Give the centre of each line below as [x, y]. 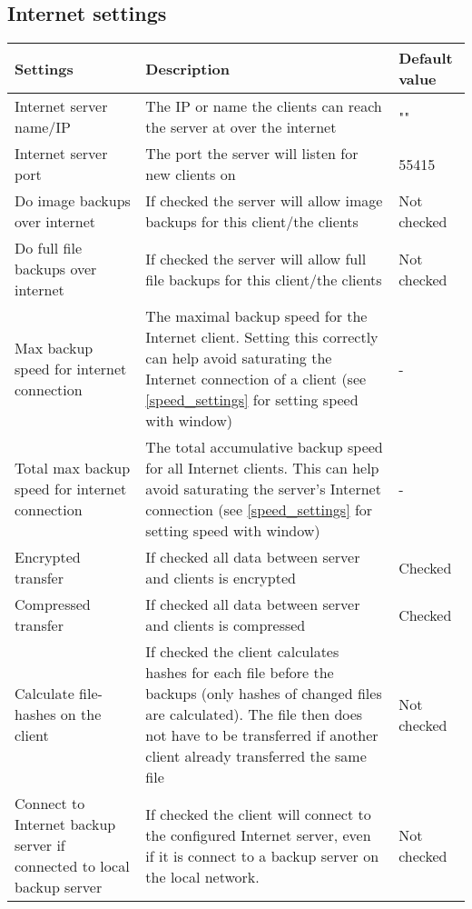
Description [187, 68]
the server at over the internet [241, 127]
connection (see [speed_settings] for [259, 510]
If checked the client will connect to [258, 814]
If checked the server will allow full [256, 258]
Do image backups [73, 201]
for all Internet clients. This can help [262, 468]
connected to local [72, 866]
